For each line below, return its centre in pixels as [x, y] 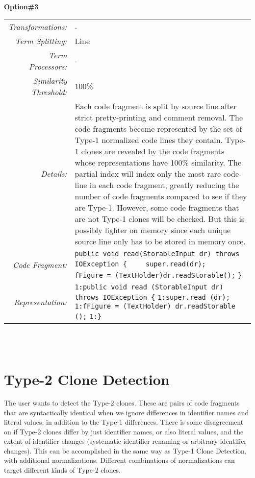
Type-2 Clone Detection [87, 379]
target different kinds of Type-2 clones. [62, 470]
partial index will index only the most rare [148, 173]
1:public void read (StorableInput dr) [149, 287]
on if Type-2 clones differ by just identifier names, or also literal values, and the [124, 431]
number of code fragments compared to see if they [161, 196]
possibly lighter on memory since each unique [153, 230]
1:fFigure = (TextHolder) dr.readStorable [155, 306]
